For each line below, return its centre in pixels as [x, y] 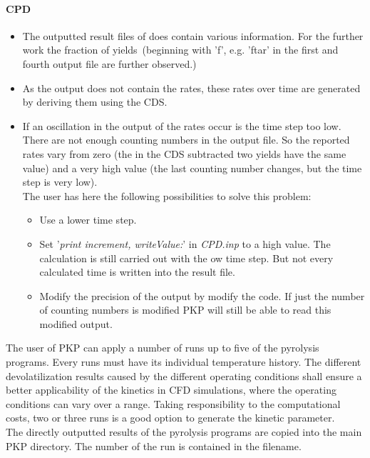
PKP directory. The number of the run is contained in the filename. [154, 445]
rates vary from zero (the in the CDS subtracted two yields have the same [184, 153]
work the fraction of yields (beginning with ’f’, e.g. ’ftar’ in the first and [180, 50]
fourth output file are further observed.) [109, 63]
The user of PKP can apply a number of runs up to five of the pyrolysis [163, 348]
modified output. [76, 323]
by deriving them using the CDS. [95, 102]
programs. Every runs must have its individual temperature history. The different [184, 362]
